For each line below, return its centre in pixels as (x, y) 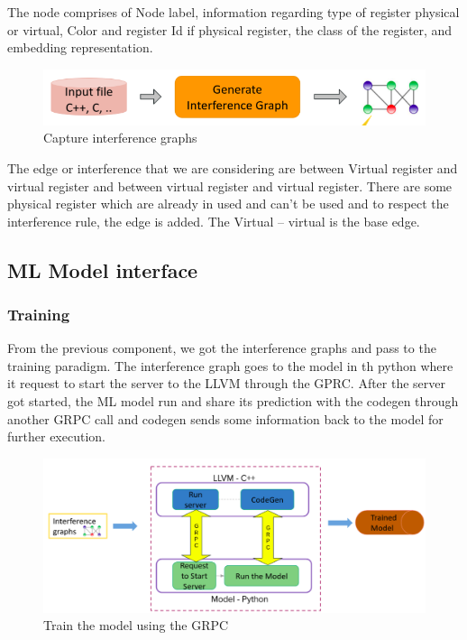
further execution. (56, 436)
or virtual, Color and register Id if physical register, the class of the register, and (230, 29)
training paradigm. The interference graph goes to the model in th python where (230, 365)
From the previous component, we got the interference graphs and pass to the (222, 348)
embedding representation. (80, 47)
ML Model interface (103, 269)
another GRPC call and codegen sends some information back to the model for (225, 418)
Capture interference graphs (120, 138)
